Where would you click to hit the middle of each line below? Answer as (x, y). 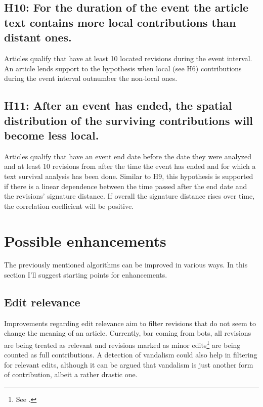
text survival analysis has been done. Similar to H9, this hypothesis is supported (129, 176)
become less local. (52, 135)
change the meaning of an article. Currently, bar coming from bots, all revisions (128, 333)
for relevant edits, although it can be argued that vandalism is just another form (129, 364)
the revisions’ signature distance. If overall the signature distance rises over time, (129, 196)
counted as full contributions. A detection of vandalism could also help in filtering (131, 355)
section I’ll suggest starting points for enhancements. (86, 275)
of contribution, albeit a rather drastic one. (71, 374)
